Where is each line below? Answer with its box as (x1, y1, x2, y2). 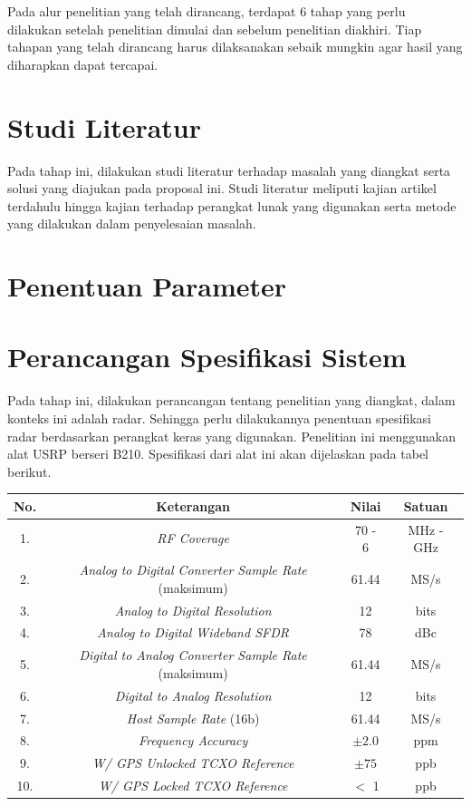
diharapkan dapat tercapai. (7, 54, 159, 73)
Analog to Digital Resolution (114, 600, 272, 619)
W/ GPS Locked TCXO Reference (98, 776, 288, 795)
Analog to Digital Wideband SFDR (97, 623, 289, 642)
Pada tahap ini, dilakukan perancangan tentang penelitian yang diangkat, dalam (7, 391, 456, 410)
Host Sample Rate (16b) (126, 708, 260, 727)
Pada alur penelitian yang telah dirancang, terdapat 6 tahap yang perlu (7, 2, 406, 20)
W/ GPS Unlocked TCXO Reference (91, 753, 294, 772)
